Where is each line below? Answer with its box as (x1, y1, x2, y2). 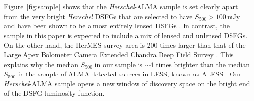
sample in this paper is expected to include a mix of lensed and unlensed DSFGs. (4, 30, 248, 40)
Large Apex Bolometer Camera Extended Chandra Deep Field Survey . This (4, 49, 234, 59)
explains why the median (4, 59, 79, 69)
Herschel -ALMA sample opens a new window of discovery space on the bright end (4, 78, 250, 88)
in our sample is (94, 59, 142, 69)
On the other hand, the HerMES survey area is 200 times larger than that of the (4, 40, 246, 50)
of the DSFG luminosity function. (4, 88, 105, 98)
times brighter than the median (156, 59, 250, 69)
